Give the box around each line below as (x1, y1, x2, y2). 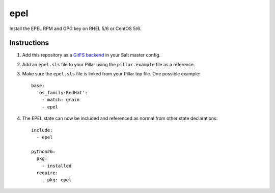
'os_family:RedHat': (36, 90, 88, 96)
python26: (31, 148, 56, 154)
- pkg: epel (41, 177, 72, 183)
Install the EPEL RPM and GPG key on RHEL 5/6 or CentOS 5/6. (9, 25, 142, 32)
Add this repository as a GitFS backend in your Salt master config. (22, 52, 161, 58)
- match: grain (41, 97, 80, 103)
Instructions (9, 39, 49, 47)
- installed (41, 163, 72, 169)
